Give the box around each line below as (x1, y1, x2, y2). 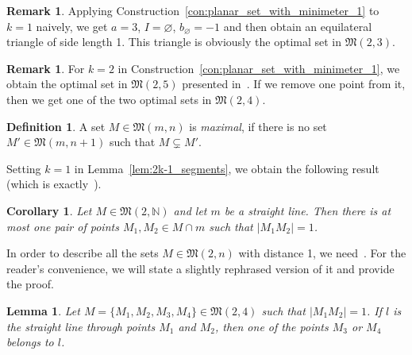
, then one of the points (214, 318, 329, 334)
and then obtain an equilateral (223, 17, 372, 34)
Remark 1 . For (6, 60, 85, 76)
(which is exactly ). (6, 176, 102, 192)
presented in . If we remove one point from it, (182, 75, 406, 92)
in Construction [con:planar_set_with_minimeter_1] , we (117, 60, 400, 76)
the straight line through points (6, 318, 156, 334)
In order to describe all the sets (6, 245, 159, 261)
